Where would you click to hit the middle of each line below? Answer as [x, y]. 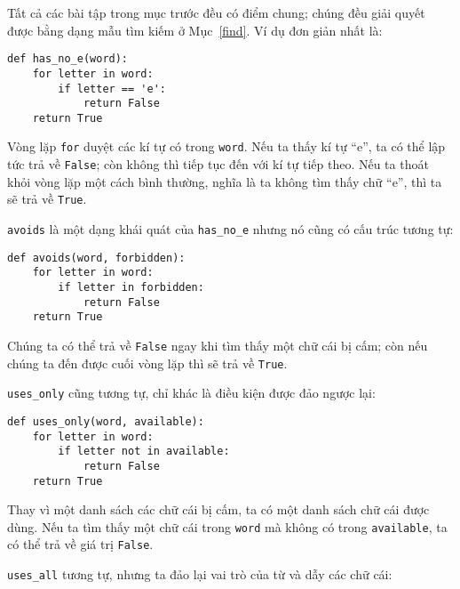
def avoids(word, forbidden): [96, 258]
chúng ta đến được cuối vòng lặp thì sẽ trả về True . [147, 363]
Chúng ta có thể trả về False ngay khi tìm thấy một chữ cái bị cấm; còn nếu [218, 345]
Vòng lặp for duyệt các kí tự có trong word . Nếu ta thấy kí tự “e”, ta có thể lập [226, 146]
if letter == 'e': [112, 89]
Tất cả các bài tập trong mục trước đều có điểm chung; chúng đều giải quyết [216, 12]
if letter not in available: [144, 452]
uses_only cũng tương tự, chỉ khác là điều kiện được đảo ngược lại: [191, 393]
